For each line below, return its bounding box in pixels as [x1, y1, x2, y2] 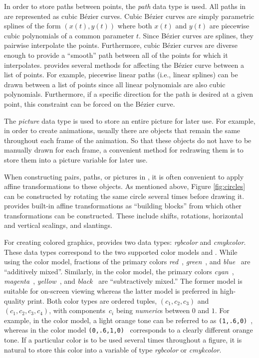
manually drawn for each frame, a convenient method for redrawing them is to [4, 145, 244, 155]
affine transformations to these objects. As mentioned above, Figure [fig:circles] [4, 181, 246, 191]
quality [4, 295, 25, 306]
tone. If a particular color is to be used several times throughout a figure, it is [4, 335, 242, 345]
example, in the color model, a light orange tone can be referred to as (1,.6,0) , [4, 315, 253, 325]
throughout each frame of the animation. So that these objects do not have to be [4, 135, 252, 145]
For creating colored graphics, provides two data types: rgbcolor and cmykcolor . [4, 237, 246, 247]
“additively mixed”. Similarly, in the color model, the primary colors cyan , [4, 266, 234, 276]
